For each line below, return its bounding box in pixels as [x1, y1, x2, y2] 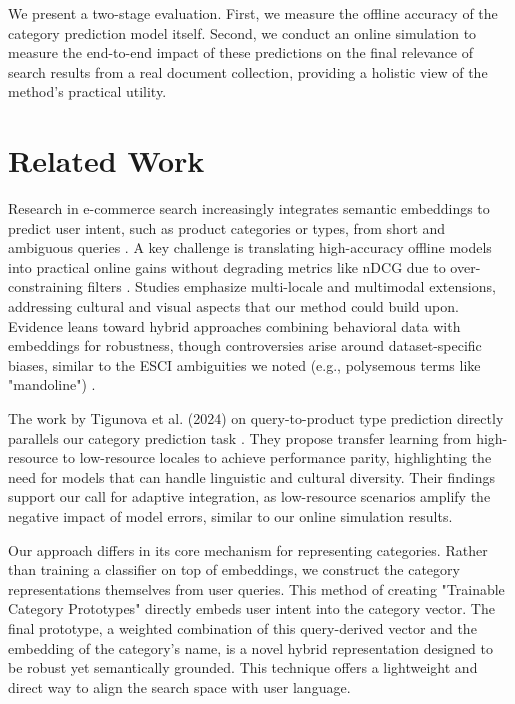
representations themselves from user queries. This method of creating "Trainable [8, 578, 505, 599]
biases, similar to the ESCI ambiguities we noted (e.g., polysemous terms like [8, 354, 481, 375]
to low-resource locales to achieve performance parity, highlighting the [62, 447, 492, 468]
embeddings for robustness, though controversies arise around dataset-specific [8, 335, 482, 356]
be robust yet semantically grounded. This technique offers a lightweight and [8, 657, 478, 678]
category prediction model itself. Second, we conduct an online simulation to [8, 22, 477, 43]
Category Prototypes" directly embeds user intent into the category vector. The [8, 598, 495, 619]
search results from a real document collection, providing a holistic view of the [8, 61, 488, 82]
